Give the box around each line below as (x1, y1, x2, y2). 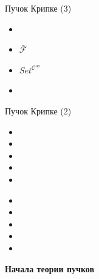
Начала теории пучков (5, 262, 94, 275)
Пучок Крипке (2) (5, 104, 72, 117)
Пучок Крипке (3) (5, 2, 72, 14)
